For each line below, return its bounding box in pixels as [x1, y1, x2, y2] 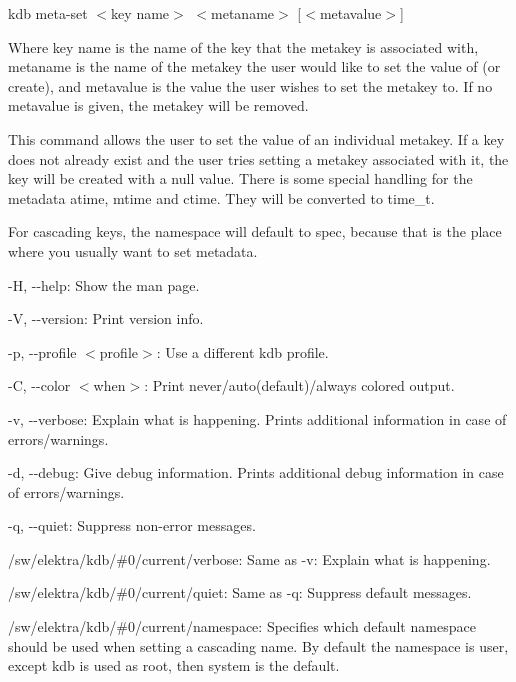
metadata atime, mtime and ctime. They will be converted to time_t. [8, 187, 435, 208]
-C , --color [8, 375, 71, 396]
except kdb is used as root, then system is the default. [8, 655, 340, 676]
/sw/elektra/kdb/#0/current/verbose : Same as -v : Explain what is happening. [8, 548, 491, 569]
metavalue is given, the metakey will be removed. [8, 95, 309, 116]
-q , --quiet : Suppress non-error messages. [8, 515, 256, 536]
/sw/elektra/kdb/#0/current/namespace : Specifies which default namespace [8, 616, 476, 637]
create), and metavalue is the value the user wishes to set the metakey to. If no [8, 75, 493, 96]
